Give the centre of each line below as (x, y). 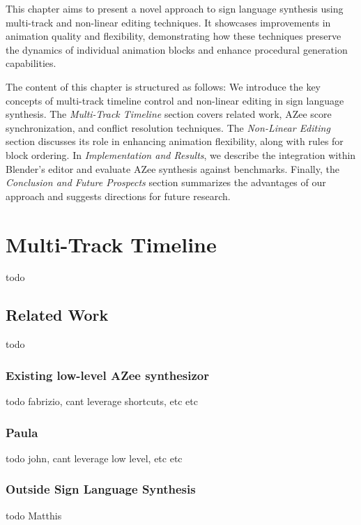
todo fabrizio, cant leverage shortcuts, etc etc (102, 401)
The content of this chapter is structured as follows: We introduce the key (163, 86)
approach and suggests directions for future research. (118, 196)
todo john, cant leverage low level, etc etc (94, 458)
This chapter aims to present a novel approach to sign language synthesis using (175, 8)
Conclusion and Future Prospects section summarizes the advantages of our (166, 182)
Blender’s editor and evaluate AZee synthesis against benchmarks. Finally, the (172, 168)
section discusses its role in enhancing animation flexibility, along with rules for (175, 141)
